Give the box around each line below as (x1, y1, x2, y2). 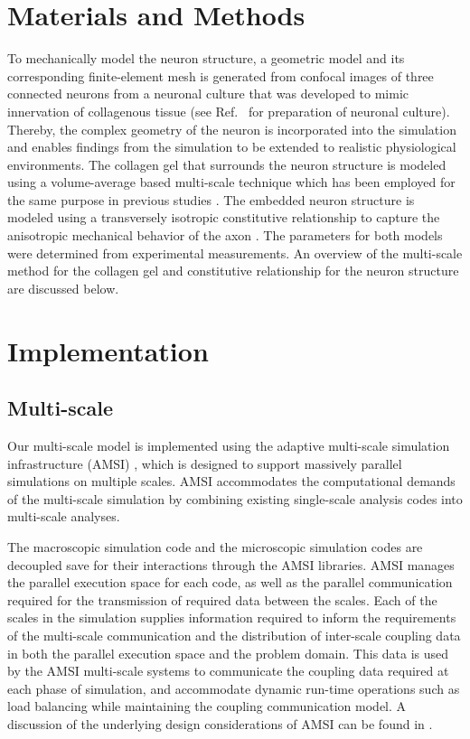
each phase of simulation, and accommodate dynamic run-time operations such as (7, 678, 460, 697)
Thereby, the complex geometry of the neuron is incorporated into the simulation (7, 119, 456, 138)
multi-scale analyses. (7, 507, 120, 526)
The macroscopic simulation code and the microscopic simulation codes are (7, 537, 423, 556)
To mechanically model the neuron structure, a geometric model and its (7, 49, 405, 68)
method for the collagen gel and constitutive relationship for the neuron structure (7, 261, 459, 280)
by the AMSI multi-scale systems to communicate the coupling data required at (7, 661, 449, 680)
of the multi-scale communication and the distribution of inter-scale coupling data (7, 625, 461, 644)
